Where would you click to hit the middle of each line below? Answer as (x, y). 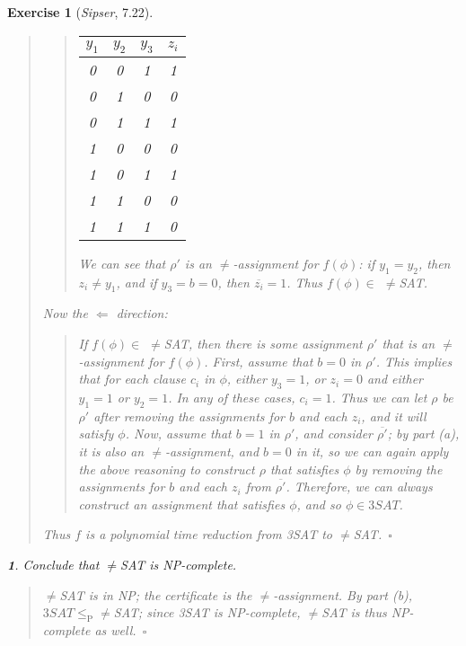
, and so (319, 504)
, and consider (334, 434)
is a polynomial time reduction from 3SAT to (209, 534)
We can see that (122, 263)
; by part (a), (423, 434)
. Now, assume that (178, 434)
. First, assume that (259, 361)
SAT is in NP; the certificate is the (156, 594)
